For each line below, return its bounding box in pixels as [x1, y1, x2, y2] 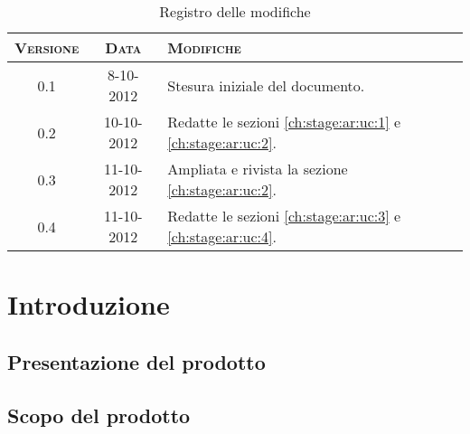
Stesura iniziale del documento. [167, 74, 365, 96]
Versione [14, 37, 80, 58]
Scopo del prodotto [7, 401, 191, 429]
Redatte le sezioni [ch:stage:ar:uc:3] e [167, 205, 401, 226]
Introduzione [7, 286, 170, 323]
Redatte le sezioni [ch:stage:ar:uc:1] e [167, 111, 401, 132]
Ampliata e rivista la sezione [167, 158, 348, 179]
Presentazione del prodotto [7, 347, 266, 375]
